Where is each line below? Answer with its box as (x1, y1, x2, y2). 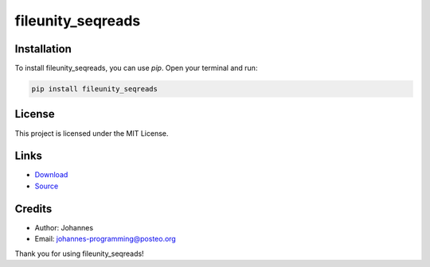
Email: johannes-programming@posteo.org (34, 234, 177, 244)
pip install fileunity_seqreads (31, 84, 158, 94)
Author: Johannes (34, 222, 94, 232)
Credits (14, 202, 53, 215)
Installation (14, 42, 72, 56)
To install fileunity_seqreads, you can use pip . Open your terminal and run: (14, 64, 258, 73)
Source (34, 181, 59, 191)
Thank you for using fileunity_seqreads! (14, 249, 144, 258)
